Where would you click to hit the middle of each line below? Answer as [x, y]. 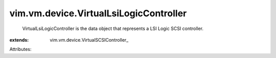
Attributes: [20, 49]
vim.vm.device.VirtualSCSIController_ [89, 40]
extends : [19, 40]
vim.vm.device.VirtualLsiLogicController [98, 13]
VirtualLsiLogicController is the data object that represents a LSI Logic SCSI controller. [113, 28]
